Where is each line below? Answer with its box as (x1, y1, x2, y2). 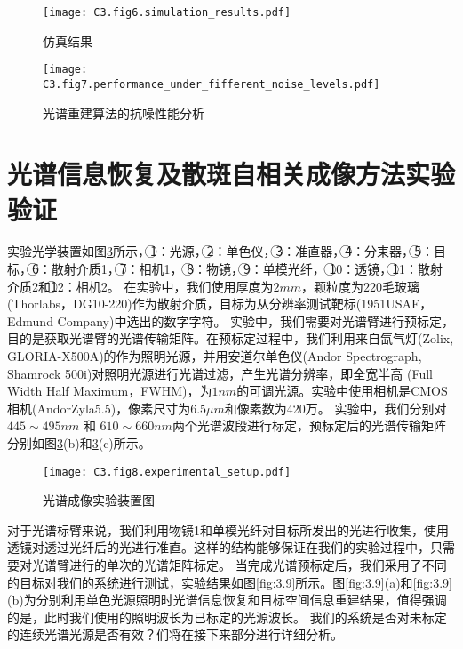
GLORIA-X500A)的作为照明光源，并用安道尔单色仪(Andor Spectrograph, (7, 347, 422, 365)
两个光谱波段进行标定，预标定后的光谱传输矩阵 (172, 416, 446, 435)
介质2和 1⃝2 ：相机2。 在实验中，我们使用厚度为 (7, 276, 274, 295)
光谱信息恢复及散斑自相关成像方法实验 (7, 156, 456, 192)
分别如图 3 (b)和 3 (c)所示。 (7, 434, 151, 452)
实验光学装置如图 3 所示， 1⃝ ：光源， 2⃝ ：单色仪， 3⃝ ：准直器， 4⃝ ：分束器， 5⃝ (7, 242, 421, 260)
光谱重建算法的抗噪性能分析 (43, 103, 204, 122)
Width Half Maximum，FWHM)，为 (7, 381, 212, 400)
